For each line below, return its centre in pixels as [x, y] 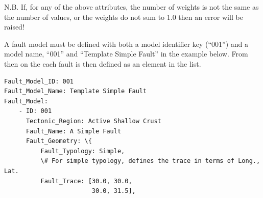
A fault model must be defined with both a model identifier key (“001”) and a [126, 44]
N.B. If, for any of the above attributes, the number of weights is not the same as [131, 7]
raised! [14, 27]
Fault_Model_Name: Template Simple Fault [76, 91]
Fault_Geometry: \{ [59, 141]
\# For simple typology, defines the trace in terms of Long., [150, 161]
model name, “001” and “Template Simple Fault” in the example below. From [126, 54]
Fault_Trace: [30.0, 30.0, [86, 181]
